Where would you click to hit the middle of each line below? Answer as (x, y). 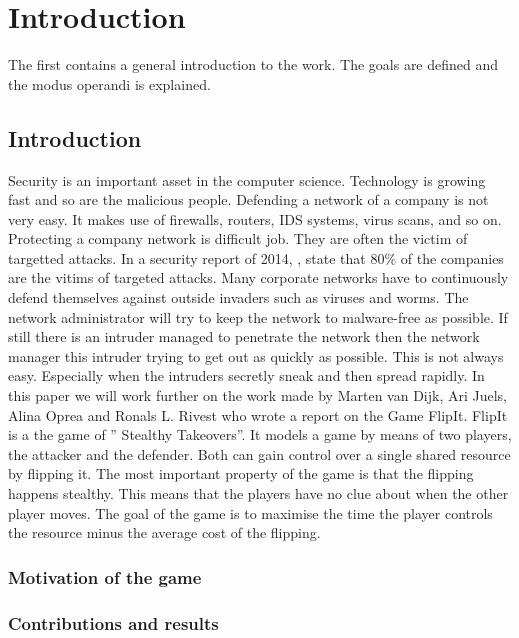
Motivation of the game (105, 576)
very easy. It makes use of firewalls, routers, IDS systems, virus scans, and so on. (255, 218)
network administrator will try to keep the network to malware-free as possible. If (258, 316)
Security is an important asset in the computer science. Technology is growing (247, 179)
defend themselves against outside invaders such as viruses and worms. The (238, 297)
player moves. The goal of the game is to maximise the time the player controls (250, 512)
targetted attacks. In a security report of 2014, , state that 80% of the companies (256, 257)
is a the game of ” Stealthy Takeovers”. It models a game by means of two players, (260, 434)
